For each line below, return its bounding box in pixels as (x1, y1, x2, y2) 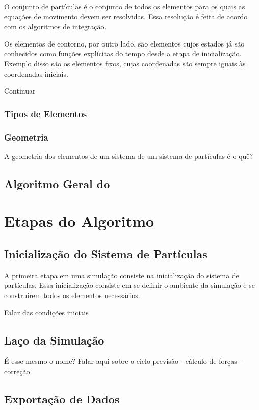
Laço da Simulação (4, 332, 105, 348)
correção (4, 366, 30, 376)
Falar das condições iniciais (4, 307, 89, 317)
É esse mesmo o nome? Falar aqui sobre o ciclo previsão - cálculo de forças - (4, 356, 242, 367)
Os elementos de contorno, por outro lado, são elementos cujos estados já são (4, 38, 245, 49)
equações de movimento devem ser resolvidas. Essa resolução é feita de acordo (4, 11, 248, 21)
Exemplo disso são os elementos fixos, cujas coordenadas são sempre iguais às (4, 58, 246, 69)
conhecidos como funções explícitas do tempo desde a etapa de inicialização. (4, 48, 242, 59)
